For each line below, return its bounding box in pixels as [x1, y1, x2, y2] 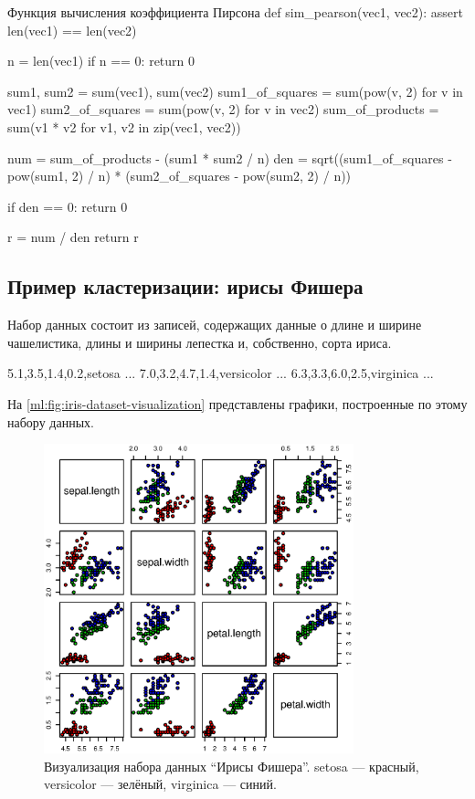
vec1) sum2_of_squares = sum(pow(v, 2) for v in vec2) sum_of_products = [7, 100, 439, 119]
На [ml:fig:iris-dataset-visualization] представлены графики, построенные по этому [7, 394, 468, 413]
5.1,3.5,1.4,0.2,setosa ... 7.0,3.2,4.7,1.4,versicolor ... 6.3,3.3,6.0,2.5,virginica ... [7, 363, 434, 383]
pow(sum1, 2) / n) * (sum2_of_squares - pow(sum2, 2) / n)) [7, 166, 352, 185]
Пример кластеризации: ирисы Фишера [7, 272, 364, 300]
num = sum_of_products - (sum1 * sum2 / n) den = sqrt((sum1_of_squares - [7, 148, 452, 167]
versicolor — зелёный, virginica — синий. [44, 774, 277, 794]
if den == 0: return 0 [7, 196, 128, 216]
